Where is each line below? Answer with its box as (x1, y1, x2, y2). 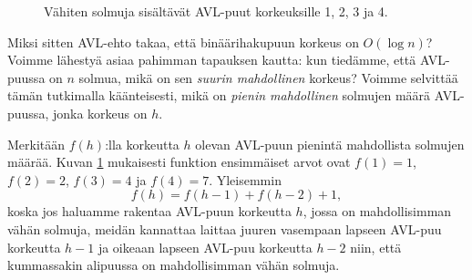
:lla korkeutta (105, 134, 180, 153)
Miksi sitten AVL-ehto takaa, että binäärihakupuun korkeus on (7, 32, 359, 51)
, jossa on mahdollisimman (303, 202, 452, 221)
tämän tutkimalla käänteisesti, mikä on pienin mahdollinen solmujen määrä (7, 86, 431, 105)
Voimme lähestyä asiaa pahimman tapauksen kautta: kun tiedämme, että (7, 50, 416, 69)
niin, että (350, 237, 402, 256)
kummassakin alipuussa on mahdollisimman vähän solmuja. (7, 255, 340, 275)
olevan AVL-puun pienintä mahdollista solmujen (195, 134, 465, 153)
